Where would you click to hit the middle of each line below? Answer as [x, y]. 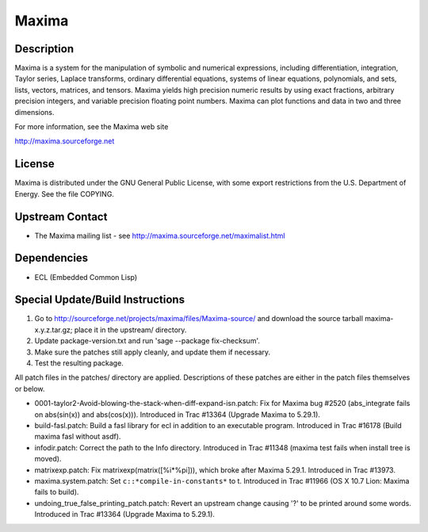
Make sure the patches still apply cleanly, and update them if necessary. [153, 352]
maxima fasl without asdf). [78, 437]
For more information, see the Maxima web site [92, 127]
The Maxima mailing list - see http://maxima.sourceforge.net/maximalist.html [160, 235]
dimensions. [34, 112]
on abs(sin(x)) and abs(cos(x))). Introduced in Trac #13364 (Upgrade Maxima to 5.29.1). [178, 414]
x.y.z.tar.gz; [53, 330]
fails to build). [57, 492]
